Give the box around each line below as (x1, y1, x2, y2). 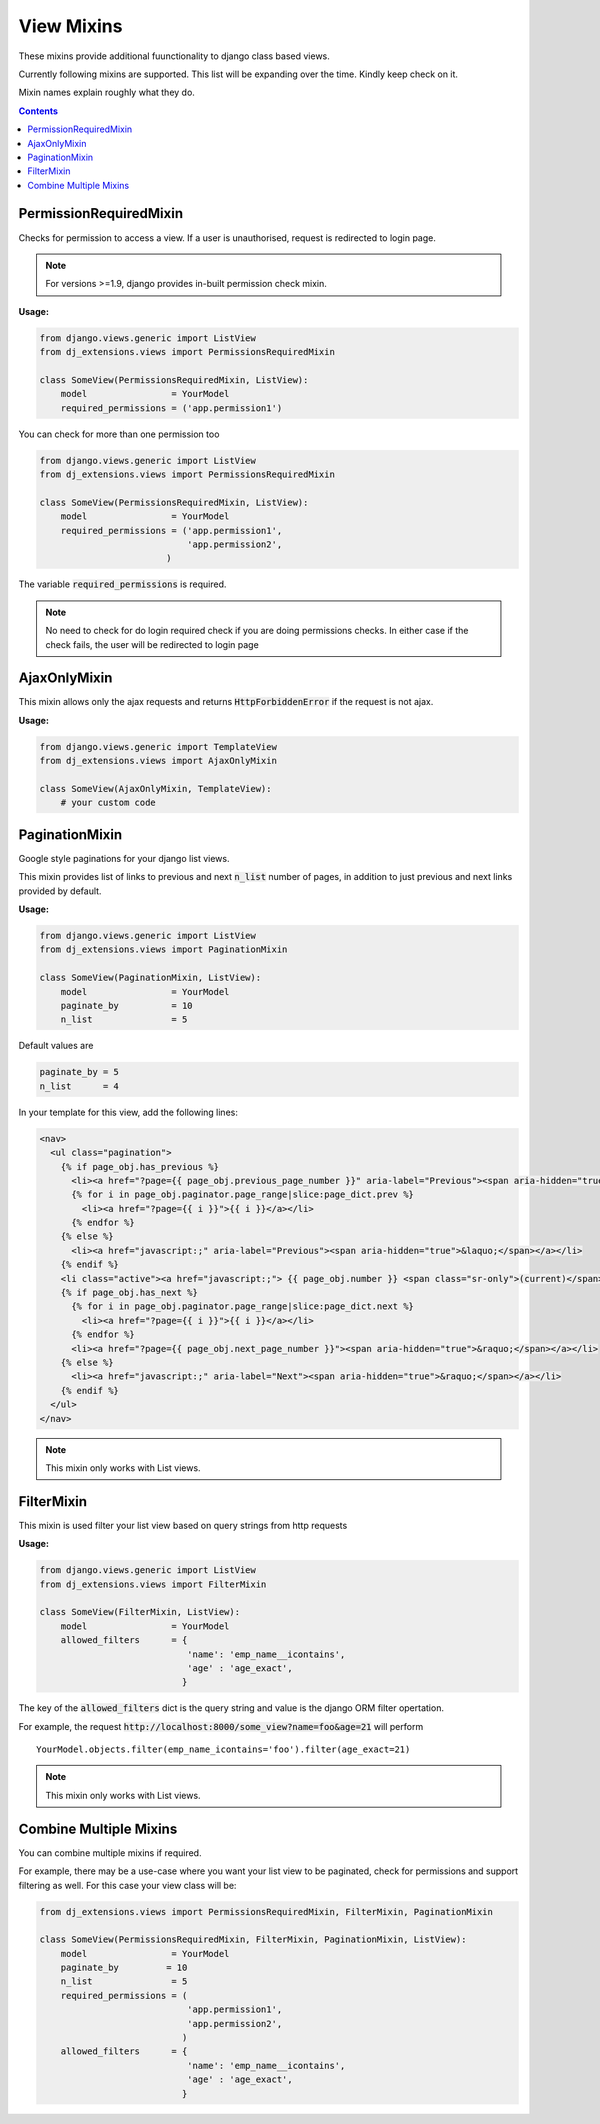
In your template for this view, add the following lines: (18, 1106, 239, 1118)
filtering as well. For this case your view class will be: (18, 1879, 237, 1891)
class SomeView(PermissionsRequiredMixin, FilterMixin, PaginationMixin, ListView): (39, 1934, 467, 1945)
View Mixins (18, 15, 123, 37)
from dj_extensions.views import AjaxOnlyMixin (39, 755, 277, 767)
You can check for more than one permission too (18, 428, 220, 440)
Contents (18, 105, 59, 117)
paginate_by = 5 (39, 1066, 120, 1078)
